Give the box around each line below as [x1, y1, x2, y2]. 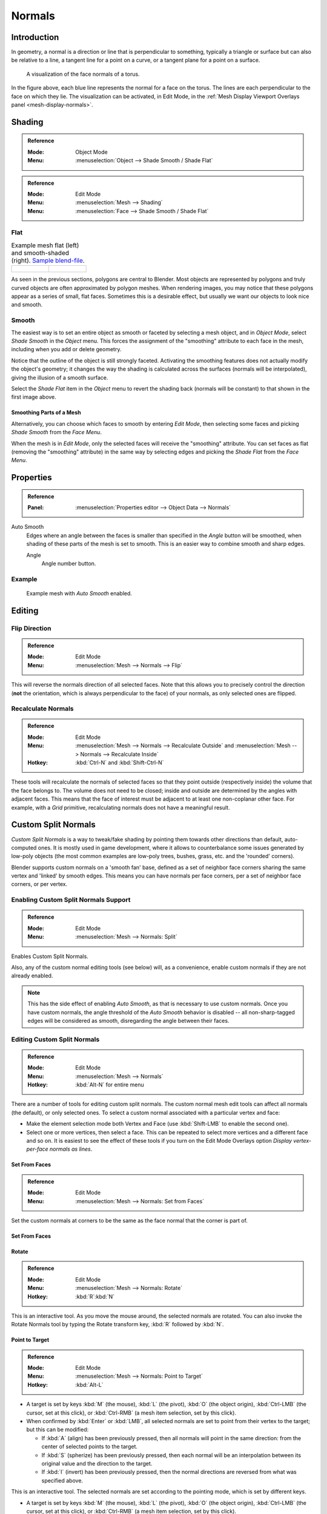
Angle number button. [41, 560, 96, 567]
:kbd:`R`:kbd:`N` [75, 1293, 115, 1300]
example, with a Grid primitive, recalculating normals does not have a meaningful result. [11, 804, 230, 811]
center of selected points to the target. [41, 1443, 138, 1450]
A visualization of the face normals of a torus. [26, 70, 140, 78]
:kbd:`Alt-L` [75, 1381, 104, 1388]
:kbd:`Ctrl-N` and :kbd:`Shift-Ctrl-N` [75, 759, 164, 766]
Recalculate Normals [11, 704, 74, 713]
